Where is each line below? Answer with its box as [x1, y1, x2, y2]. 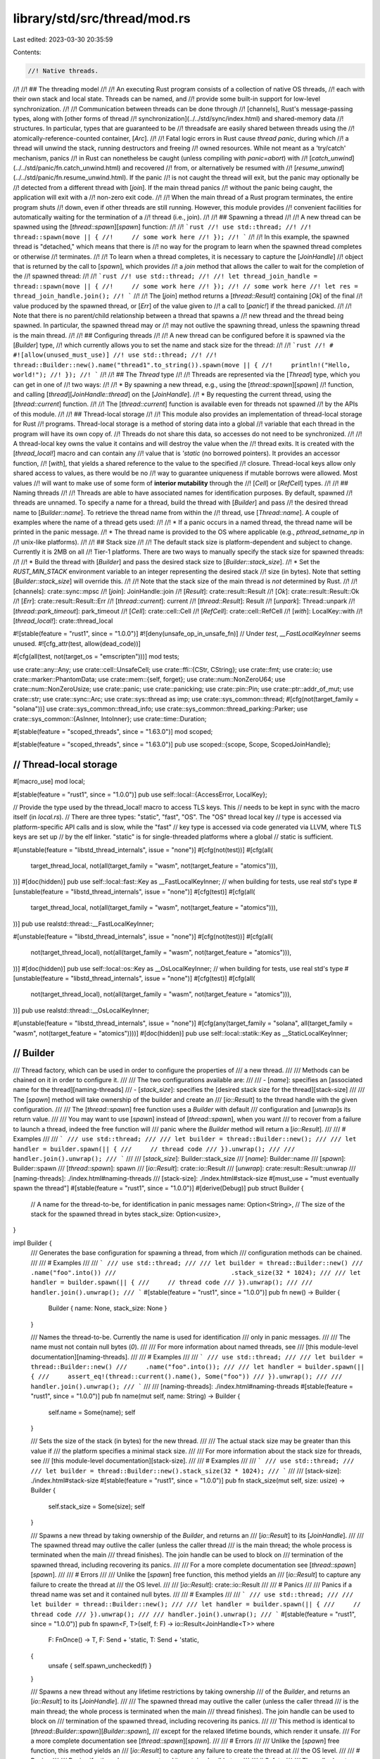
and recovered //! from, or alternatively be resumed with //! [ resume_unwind [122, 164, 343, 172]
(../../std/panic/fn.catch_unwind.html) [13, 164, 121, 172]
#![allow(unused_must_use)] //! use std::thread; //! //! [13, 351, 217, 359]
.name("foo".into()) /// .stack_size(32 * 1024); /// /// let [30, 1269, 362, 1276]
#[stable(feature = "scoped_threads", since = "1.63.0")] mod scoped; [13, 727, 213, 735]
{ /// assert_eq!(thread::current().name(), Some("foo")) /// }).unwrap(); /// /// [30, 1373, 343, 1380]
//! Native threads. [27, 67, 99, 75]
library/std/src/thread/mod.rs [13, 11, 191, 26]
